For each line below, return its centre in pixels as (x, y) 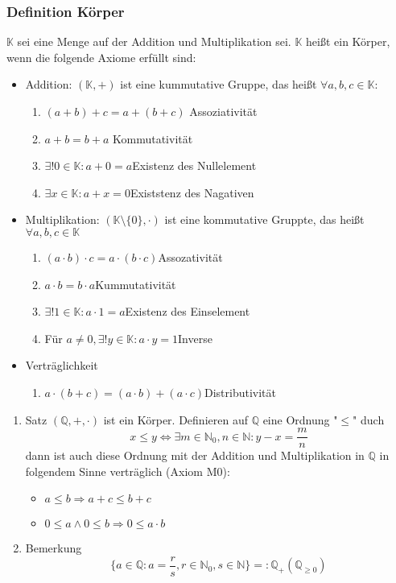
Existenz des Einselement (188, 311)
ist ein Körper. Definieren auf (175, 419)
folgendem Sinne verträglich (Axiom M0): (128, 471)
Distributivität (240, 392)
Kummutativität (136, 284)
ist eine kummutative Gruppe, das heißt (219, 84)
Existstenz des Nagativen (192, 192)
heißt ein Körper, (348, 41)
